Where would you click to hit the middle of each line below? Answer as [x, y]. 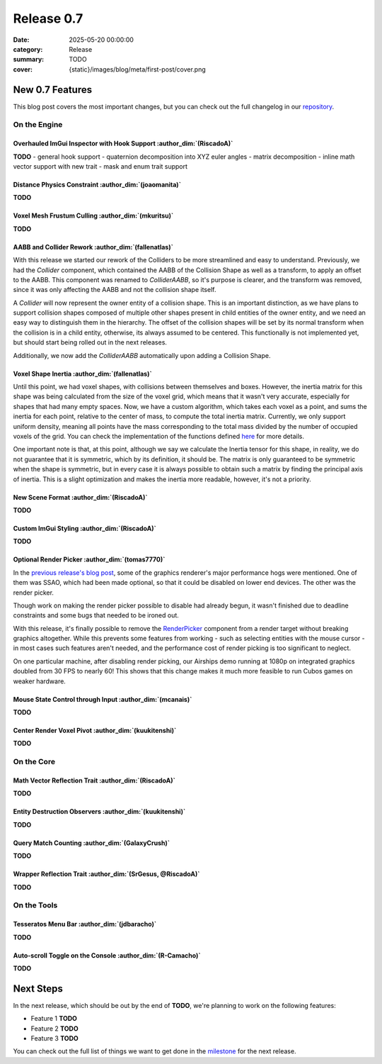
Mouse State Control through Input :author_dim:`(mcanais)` [103, 699]
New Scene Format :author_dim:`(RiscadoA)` [80, 497]
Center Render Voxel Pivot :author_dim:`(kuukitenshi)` [95, 731]
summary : [29, 60]
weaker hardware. [40, 681]
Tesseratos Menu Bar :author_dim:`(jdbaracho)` [85, 924]
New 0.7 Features [52, 90]
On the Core [34, 762]
